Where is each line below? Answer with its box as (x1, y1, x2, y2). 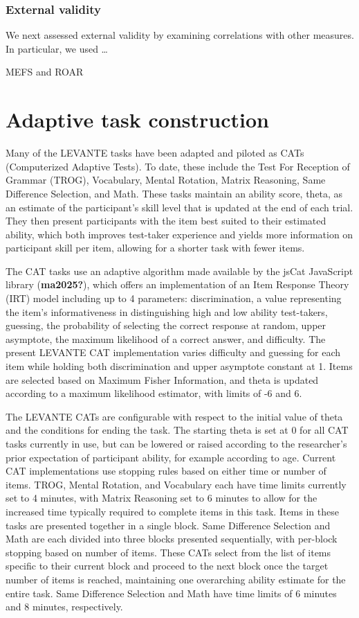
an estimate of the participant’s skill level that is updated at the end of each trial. (6, 200, 353, 214)
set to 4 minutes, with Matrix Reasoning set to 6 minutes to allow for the (6, 491, 317, 505)
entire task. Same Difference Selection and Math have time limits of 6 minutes (6, 585, 337, 600)
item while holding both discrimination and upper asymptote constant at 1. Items (6, 359, 353, 373)
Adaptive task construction (6, 105, 269, 134)
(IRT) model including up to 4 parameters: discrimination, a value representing (6, 291, 342, 306)
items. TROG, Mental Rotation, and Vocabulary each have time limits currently (6, 477, 347, 491)
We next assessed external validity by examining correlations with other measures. (6, 28, 354, 42)
